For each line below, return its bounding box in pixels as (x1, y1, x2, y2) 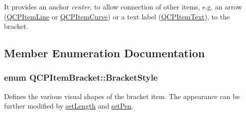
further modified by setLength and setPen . (4, 101, 134, 111)
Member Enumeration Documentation (4, 45, 205, 61)
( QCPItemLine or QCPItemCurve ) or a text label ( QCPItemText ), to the (4, 11, 230, 21)
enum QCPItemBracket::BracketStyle (4, 71, 158, 84)
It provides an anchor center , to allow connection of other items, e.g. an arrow (4, 1, 242, 11)
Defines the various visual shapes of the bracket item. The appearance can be (4, 91, 240, 101)
